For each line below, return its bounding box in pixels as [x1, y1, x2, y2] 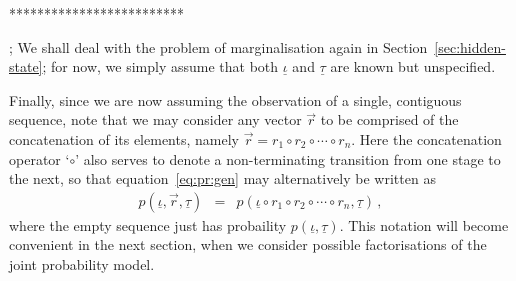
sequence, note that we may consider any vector [9, 109, 302, 130]
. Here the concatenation [351, 128, 502, 149]
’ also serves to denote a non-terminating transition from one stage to [75, 148, 501, 169]
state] [9, 56, 43, 77]
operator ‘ [9, 148, 70, 169]
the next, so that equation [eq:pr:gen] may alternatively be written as [9, 168, 436, 189]
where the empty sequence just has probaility [9, 214, 287, 235]
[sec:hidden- [434, 36, 506, 57]
